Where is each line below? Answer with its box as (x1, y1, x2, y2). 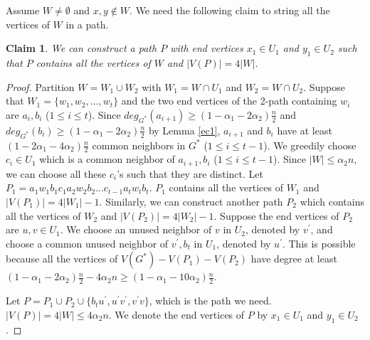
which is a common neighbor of (39, 152, 175, 166)
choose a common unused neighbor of (6, 235, 169, 250)
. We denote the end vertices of (108, 307, 245, 322)
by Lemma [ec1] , (148, 122, 221, 137)
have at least (277, 122, 332, 137)
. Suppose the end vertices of (213, 208, 339, 223)
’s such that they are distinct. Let (117, 166, 263, 181)
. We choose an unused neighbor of (60, 222, 212, 237)
